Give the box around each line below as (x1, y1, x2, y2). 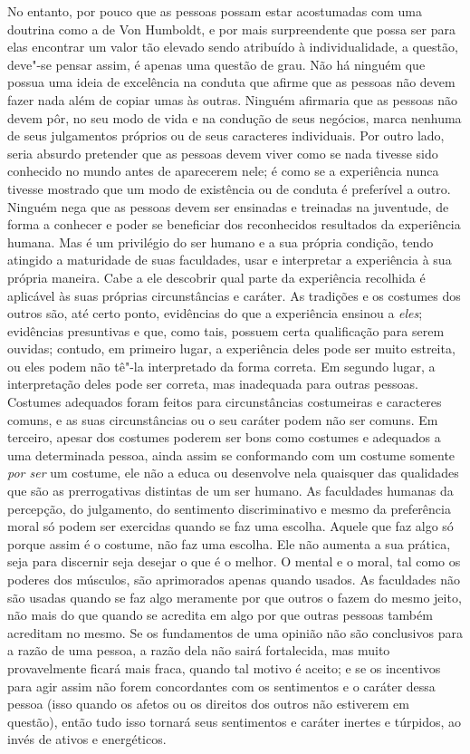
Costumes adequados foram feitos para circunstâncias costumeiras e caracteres (7, 392, 442, 411)
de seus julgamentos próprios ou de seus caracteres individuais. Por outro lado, (7, 126, 445, 145)
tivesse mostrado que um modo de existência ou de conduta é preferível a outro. (7, 179, 451, 198)
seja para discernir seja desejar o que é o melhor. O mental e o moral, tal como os (7, 552, 461, 571)
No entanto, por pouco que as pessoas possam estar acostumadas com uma (7, 2, 423, 20)
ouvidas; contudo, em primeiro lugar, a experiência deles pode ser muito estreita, (7, 339, 456, 358)
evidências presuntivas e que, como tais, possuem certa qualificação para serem (7, 321, 445, 340)
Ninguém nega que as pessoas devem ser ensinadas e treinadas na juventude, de (7, 197, 449, 216)
